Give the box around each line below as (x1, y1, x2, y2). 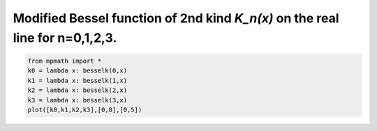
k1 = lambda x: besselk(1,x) (27, 77, 128, 84)
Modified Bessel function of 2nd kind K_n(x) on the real (13, 10, 339, 26)
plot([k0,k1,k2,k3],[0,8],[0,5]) (27, 105, 142, 114)
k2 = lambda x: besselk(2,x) (27, 86, 128, 94)
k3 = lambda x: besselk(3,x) (27, 96, 128, 104)
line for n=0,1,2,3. (13, 30, 117, 45)
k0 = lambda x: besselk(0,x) (27, 67, 128, 75)
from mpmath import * (27, 56, 102, 65)
